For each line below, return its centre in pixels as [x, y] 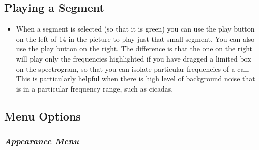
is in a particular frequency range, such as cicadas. [95, 88]
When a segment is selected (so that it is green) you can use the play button [135, 29]
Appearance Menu [42, 141]
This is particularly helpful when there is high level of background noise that [136, 79]
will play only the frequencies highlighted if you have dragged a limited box [134, 58]
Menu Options [42, 116]
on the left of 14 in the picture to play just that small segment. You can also [135, 38]
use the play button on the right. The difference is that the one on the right [134, 49]
